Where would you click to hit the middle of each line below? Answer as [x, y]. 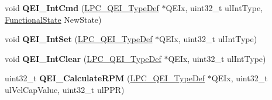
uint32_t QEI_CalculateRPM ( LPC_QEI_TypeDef [105, 78]
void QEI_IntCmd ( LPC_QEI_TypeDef [82, 8]
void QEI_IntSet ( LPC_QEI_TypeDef [79, 39]
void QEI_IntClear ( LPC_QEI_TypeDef [83, 58]
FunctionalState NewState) [53, 19]
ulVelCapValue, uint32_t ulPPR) [65, 89]
